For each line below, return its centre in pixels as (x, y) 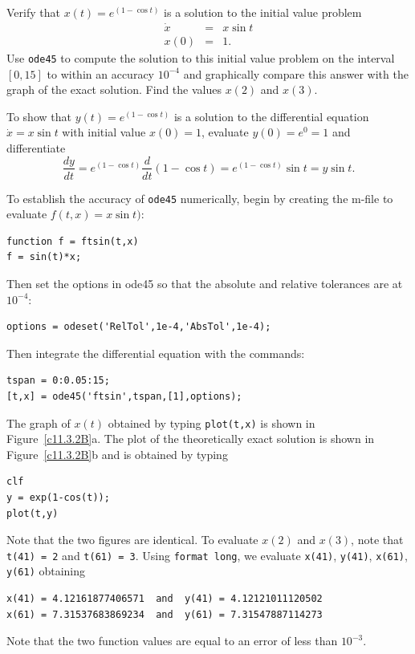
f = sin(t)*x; (44, 257)
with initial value (104, 132)
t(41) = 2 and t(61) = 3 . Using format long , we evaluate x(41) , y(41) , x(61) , (207, 555)
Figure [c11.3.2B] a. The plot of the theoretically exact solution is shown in (191, 439)
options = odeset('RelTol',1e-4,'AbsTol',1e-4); (139, 327)
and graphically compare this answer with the (296, 73)
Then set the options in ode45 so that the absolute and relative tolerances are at (205, 283)
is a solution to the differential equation (271, 116)
